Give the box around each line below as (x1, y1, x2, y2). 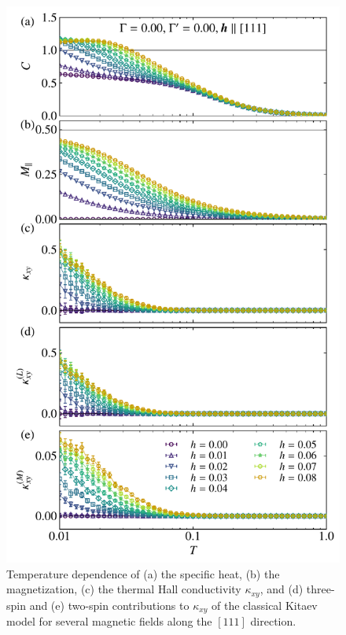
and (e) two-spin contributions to (29, 596, 190, 613)
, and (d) (259, 581, 304, 597)
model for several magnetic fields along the (6, 613, 212, 629)
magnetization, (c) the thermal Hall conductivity (6, 581, 241, 597)
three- (306, 581, 335, 597)
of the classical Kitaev (212, 596, 318, 613)
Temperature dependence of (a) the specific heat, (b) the (6, 565, 280, 581)
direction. (250, 613, 296, 629)
